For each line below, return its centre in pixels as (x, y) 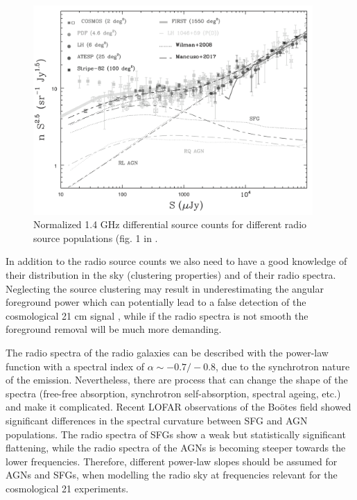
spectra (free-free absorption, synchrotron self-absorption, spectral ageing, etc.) (173, 393)
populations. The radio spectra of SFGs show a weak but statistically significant (176, 434)
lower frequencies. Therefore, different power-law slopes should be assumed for (172, 461)
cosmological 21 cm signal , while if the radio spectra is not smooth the (157, 315)
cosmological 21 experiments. (67, 488)
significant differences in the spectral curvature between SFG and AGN (157, 421)
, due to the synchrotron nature (283, 366)
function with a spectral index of (75, 366)
